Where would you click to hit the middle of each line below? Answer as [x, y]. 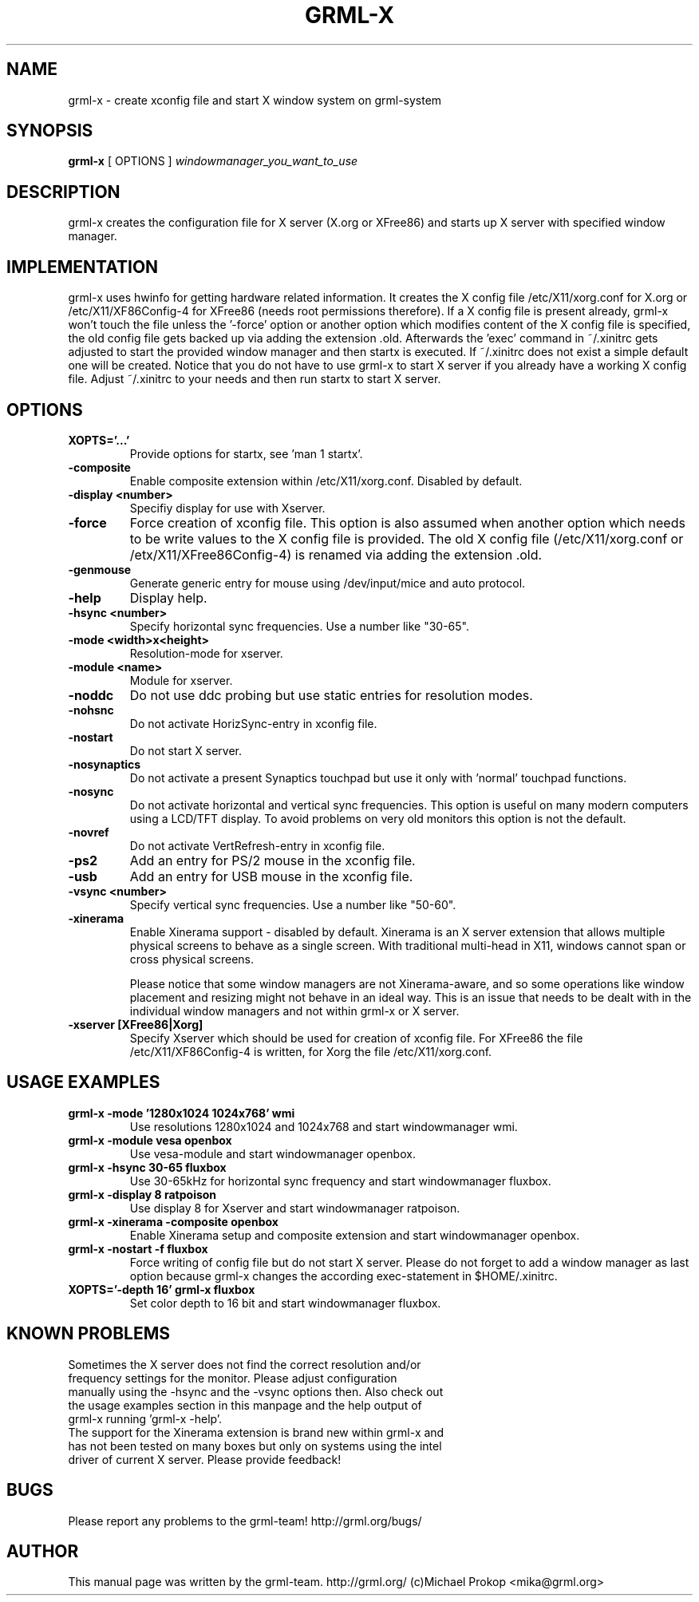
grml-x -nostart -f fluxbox [138, 1248]
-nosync [91, 791]
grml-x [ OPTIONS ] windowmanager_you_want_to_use [213, 161]
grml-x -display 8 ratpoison [142, 1194]
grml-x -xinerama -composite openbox [173, 1221]
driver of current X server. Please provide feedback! [205, 1459]
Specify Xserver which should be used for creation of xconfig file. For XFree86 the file [356, 1038]
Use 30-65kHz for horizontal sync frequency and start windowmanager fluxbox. [340, 1181]
